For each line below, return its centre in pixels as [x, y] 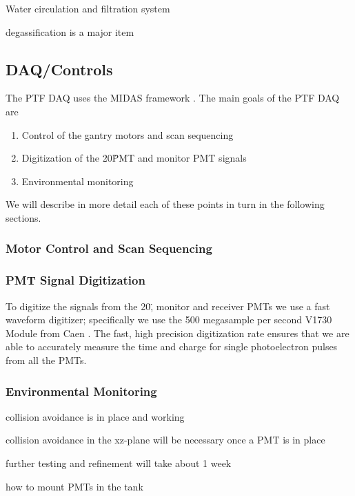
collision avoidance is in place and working [95, 416]
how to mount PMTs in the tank [74, 486]
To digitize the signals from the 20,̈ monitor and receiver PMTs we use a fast [168, 306]
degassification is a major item [70, 31]
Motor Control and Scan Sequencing [109, 248]
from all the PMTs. [46, 360]
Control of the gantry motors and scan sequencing [128, 134]
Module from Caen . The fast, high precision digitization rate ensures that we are [177, 333]
